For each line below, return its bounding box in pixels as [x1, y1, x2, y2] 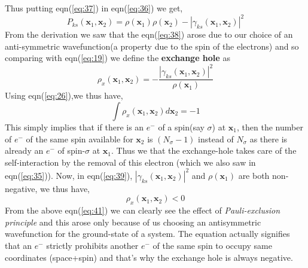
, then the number [237, 121, 303, 133]
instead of [198, 132, 234, 145]
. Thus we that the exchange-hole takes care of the [111, 144, 297, 157]
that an [5, 239, 32, 252]
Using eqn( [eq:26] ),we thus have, [5, 89, 123, 102]
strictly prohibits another [46, 239, 139, 252]
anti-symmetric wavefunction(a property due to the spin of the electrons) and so [5, 39, 299, 52]
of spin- [57, 144, 86, 157]
